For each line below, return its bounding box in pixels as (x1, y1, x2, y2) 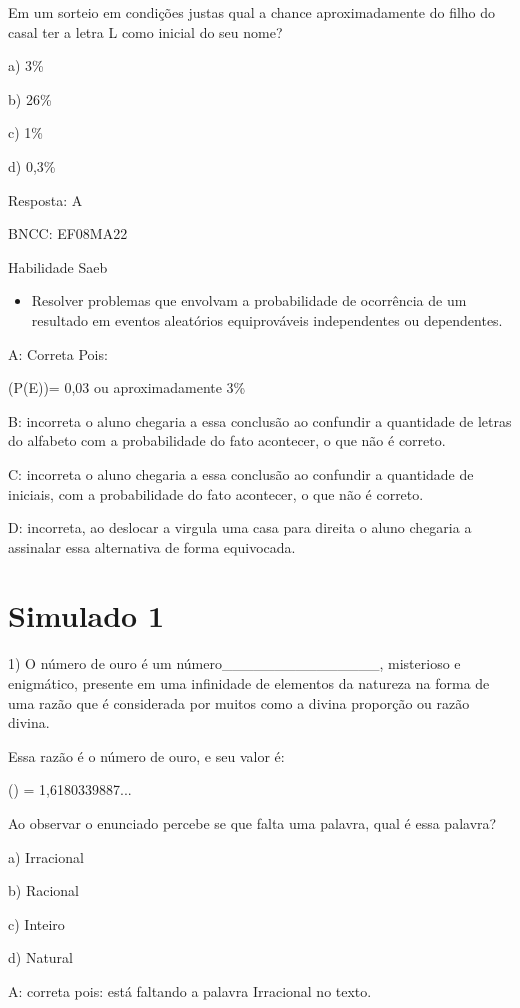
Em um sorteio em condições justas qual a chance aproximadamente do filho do (8, 2, 496, 22)
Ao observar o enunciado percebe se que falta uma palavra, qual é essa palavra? (8, 812, 497, 833)
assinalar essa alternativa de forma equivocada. (8, 536, 296, 557)
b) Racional (8, 880, 79, 901)
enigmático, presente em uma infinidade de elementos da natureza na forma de (8, 673, 490, 693)
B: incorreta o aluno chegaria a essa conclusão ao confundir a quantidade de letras (8, 410, 512, 431)
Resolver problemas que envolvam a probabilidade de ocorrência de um (31, 290, 467, 311)
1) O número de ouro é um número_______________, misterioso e (8, 653, 461, 674)
